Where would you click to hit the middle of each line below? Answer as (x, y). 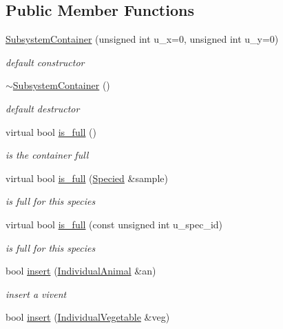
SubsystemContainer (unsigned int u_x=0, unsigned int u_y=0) (142, 39)
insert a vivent (36, 293)
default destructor (43, 108)
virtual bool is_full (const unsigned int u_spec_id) (114, 224)
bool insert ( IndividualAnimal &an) (81, 271)
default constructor (45, 62)
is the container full (47, 155)
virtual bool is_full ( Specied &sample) (87, 178)
